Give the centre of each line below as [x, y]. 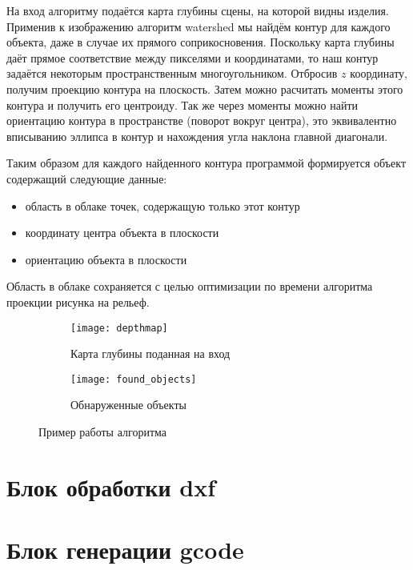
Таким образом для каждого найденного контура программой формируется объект [206, 163]
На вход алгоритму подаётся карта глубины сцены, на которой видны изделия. [198, 10]
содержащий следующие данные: [87, 178]
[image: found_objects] [134, 379]
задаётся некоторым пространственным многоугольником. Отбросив [172, 73]
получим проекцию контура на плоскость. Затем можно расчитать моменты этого [205, 88]
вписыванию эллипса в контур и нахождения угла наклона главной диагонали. [197, 136]
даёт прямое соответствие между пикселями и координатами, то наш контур [192, 57]
